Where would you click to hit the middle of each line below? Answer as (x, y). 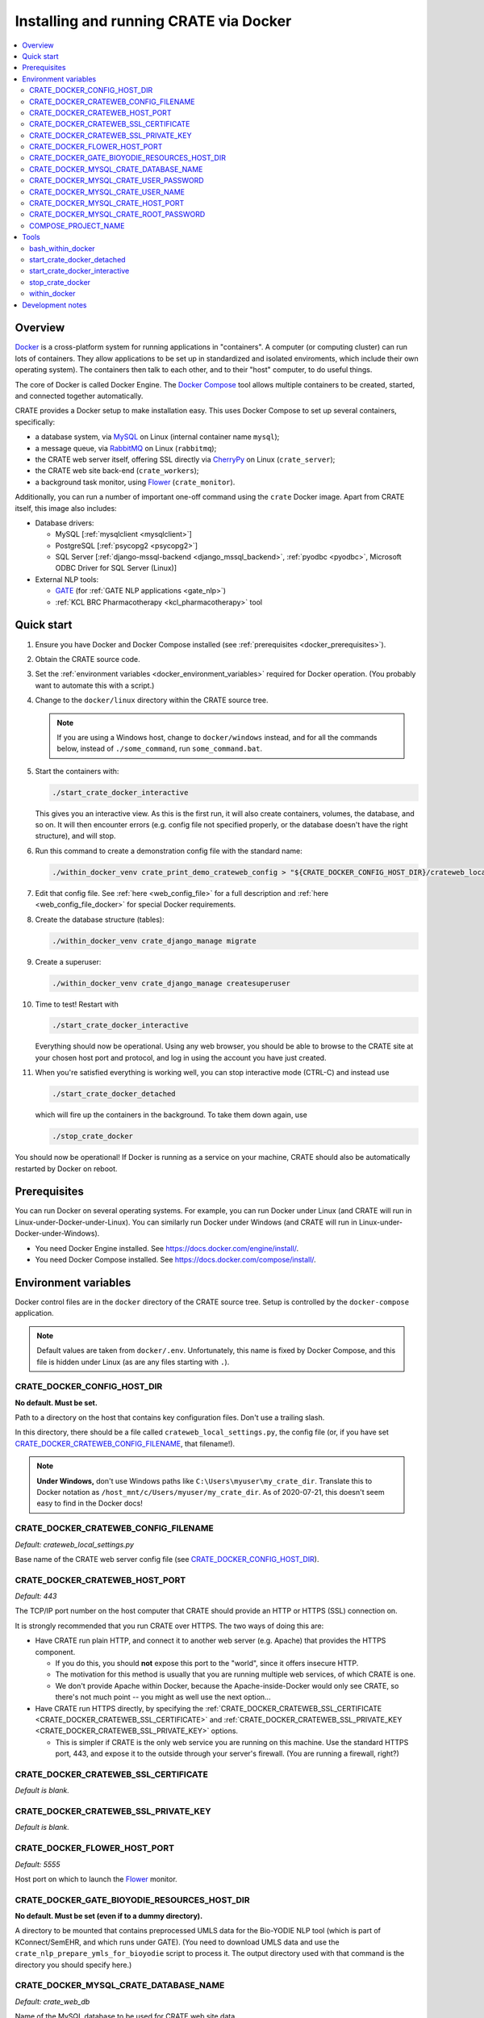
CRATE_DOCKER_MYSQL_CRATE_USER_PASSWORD (117, 181)
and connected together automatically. (79, 396)
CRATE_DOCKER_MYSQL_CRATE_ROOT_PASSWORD (117, 215)
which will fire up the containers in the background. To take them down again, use (171, 1115)
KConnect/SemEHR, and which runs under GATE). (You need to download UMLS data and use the (177, 1942)
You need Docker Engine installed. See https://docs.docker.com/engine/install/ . (167, 1248)
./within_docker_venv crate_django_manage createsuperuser (171, 983)
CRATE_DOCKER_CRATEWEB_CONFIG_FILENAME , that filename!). (125, 1443)
